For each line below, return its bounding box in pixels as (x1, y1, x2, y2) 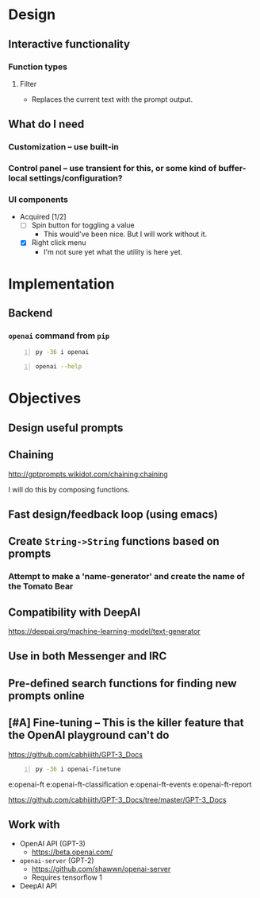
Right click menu (31, 238, 86, 247)
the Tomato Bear (8, 581, 74, 592)
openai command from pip (8, 330, 110, 341)
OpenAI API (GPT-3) (19, 839, 86, 849)
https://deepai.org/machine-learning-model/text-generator (8, 627, 201, 636)
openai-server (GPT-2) (19, 856, 94, 865)
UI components (8, 194, 69, 205)
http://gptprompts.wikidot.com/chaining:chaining (8, 469, 168, 479)
